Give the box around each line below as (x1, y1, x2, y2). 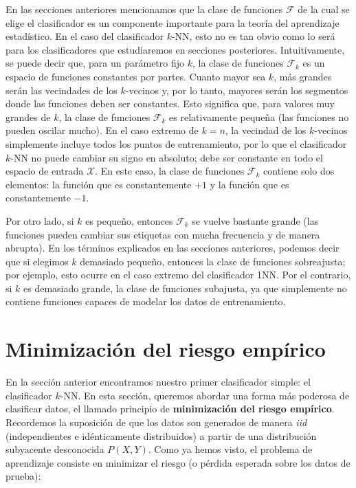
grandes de (5, 109, 51, 124)
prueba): (5, 469, 41, 483)
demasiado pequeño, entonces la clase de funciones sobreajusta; (80, 254, 346, 268)
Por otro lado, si (5, 213, 74, 228)
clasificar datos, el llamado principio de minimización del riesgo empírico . (5, 401, 335, 416)
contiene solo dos (263, 164, 335, 178)
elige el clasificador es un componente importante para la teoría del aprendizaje (5, 15, 340, 30)
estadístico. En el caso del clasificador (5, 29, 164, 43)
